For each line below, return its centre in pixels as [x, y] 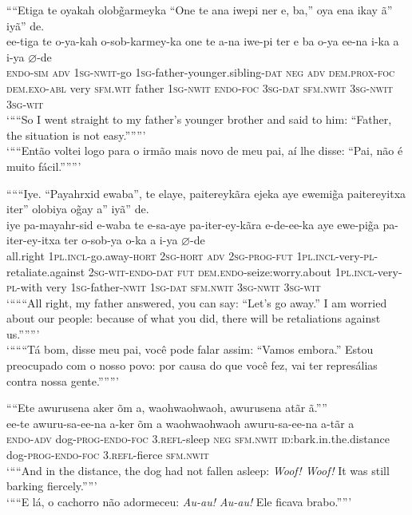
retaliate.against [46, 271]
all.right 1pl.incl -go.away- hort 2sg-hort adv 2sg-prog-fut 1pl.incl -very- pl [190, 255]
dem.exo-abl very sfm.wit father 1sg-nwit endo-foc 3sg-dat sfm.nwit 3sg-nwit [200, 87]
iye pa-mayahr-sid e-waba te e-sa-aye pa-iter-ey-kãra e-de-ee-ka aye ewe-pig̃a [193, 224]
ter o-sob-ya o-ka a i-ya [121, 240]
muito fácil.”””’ [44, 166]
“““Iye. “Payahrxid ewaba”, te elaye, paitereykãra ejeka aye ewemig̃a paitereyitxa [206, 193]
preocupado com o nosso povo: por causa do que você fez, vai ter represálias [192, 365]
